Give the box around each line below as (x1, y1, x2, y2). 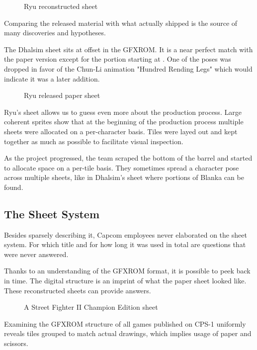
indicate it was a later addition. (4, 73, 100, 84)
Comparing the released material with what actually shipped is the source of (4, 17, 238, 28)
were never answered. (4, 249, 69, 259)
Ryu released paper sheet (24, 90, 100, 100)
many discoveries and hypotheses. (4, 27, 106, 38)
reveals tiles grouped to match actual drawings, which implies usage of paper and (4, 328, 252, 339)
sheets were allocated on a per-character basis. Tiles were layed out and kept (4, 126, 238, 136)
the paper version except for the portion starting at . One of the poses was (4, 54, 231, 64)
